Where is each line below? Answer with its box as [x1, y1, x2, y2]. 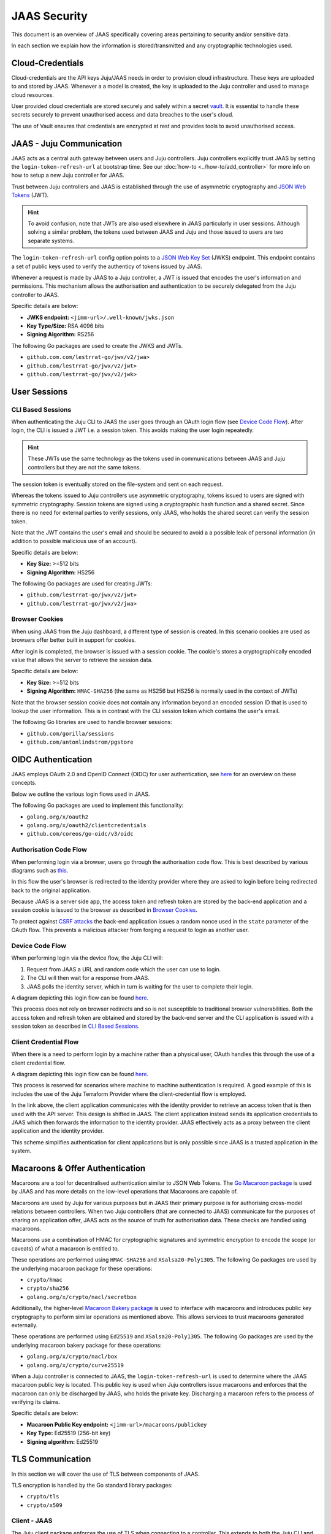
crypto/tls [26, 1493, 59, 1500]
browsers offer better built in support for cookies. [11, 636, 136, 644]
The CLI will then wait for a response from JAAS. [26, 974, 150, 982]
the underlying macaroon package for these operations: [11, 1265, 153, 1272]
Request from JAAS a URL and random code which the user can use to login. [26, 965, 221, 973]
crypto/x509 [26, 1501, 63, 1509]
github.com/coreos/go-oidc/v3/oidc [26, 830, 134, 838]
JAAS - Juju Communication [11, 138, 123, 148]
